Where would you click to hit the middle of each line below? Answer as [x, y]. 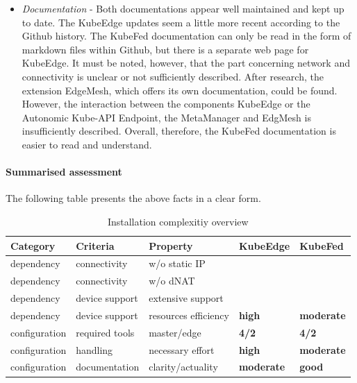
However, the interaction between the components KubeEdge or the [166, 104]
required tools [105, 332]
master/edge [175, 332]
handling [94, 349]
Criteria [95, 245]
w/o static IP [177, 263]
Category [33, 245]
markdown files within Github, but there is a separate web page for [165, 49]
